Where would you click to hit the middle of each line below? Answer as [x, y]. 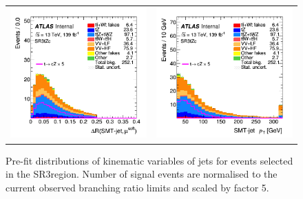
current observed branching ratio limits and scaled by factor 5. [137, 187]
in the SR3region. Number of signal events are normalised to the [142, 174]
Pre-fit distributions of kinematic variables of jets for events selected [149, 160]
